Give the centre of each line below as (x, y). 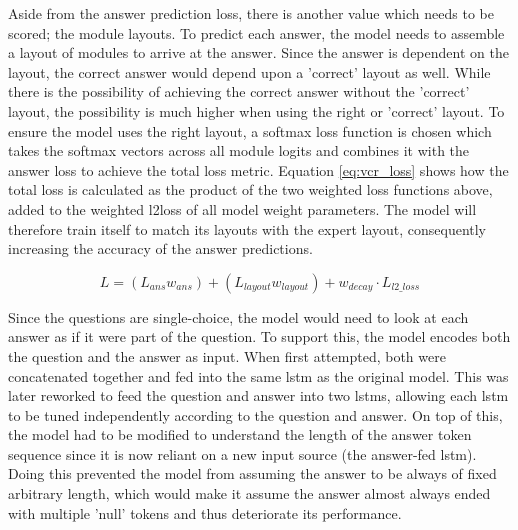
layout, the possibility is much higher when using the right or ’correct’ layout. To (256, 110)
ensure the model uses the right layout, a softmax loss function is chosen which (250, 130)
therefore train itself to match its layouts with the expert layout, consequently (247, 228)
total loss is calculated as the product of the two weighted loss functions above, (250, 189)
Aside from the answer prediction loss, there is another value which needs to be (251, 13)
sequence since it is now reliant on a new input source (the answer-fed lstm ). (242, 453)
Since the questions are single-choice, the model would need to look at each (238, 316)
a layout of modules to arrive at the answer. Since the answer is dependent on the (258, 52)
